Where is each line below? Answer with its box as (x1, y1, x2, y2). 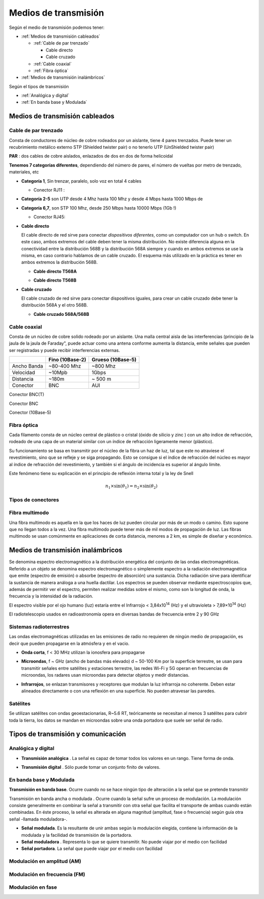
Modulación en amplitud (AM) (9, 858, 82, 865)
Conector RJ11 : (33, 187, 65, 193)
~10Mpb (48, 369, 68, 376)
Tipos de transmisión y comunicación (9, 730, 127, 738)
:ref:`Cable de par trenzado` (33, 40, 90, 46)
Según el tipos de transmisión (9, 83, 69, 89)
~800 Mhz (91, 363, 116, 370)
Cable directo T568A (33, 268, 77, 274)
